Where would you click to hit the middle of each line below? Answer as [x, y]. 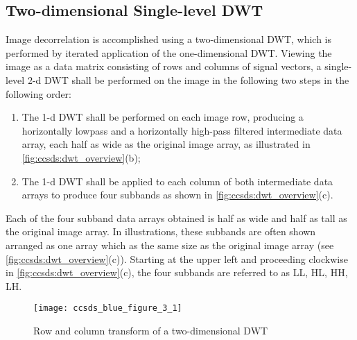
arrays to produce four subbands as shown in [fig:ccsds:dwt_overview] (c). [177, 195]
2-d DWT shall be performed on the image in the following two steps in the [188, 79]
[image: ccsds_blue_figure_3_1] [108, 308]
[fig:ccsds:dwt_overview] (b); [81, 157]
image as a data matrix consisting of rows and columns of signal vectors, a [164, 66]
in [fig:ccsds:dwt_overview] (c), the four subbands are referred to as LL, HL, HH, [177, 272]
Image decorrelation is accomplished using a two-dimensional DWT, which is [169, 39]
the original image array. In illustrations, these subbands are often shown [161, 231]
